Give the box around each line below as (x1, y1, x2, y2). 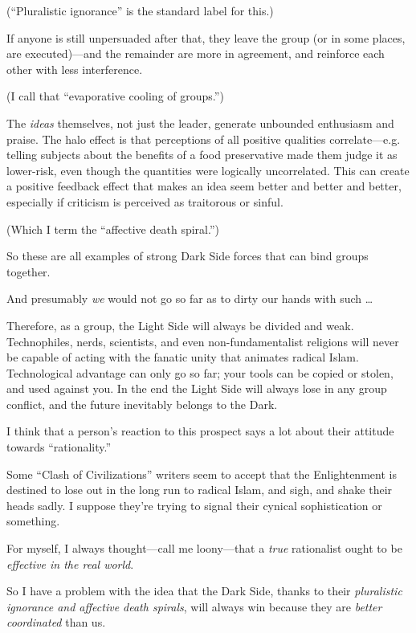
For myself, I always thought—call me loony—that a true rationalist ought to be (6, 540, 402, 557)
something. (6, 513, 60, 529)
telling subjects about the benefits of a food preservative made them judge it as (6, 146, 398, 163)
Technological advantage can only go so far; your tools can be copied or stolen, (6, 364, 394, 381)
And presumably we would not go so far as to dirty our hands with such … (6, 290, 373, 307)
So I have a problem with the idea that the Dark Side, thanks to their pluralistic (6, 582, 402, 599)
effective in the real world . (6, 555, 134, 572)
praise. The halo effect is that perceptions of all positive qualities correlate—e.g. (6, 130, 401, 147)
